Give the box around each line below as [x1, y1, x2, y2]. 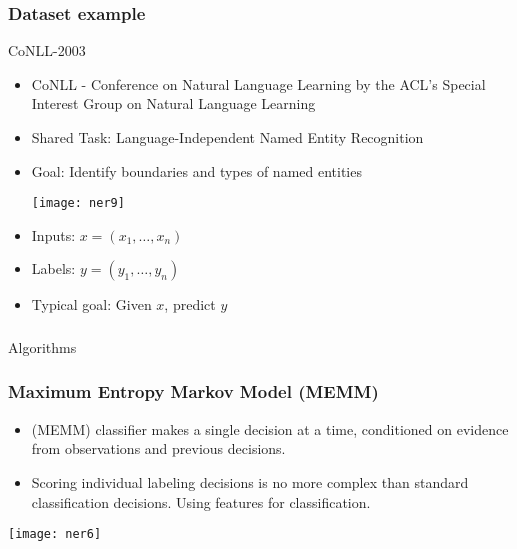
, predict [164, 294, 216, 315]
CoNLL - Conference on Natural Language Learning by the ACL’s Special [31, 73, 486, 94]
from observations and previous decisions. [31, 438, 286, 459]
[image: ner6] [8, 527, 102, 542]
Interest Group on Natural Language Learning [31, 93, 316, 114]
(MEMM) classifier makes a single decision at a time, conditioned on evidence [31, 418, 509, 439]
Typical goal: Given [31, 294, 152, 315]
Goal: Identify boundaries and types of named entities [31, 160, 362, 181]
